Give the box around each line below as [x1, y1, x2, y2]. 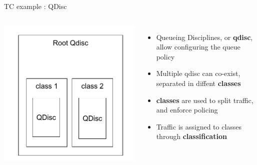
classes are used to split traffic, [156, 94, 253, 105]
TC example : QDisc [4, 1, 67, 11]
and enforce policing [156, 104, 218, 115]
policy [156, 51, 175, 61]
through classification [156, 131, 227, 141]
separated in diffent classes [156, 77, 241, 88]
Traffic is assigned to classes [156, 121, 242, 131]
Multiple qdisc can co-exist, [156, 68, 240, 78]
